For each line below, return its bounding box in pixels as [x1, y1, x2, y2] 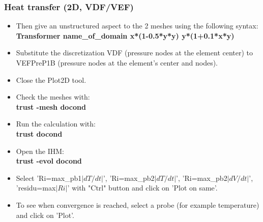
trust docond [16, 128, 63, 139]
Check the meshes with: [16, 91, 90, 102]
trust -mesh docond [16, 101, 86, 112]
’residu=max [16, 182, 56, 193]
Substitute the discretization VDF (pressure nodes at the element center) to [16, 47, 253, 58]
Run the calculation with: [16, 118, 96, 129]
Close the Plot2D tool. [16, 74, 86, 85]
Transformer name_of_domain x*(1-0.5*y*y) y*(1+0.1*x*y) [16, 30, 235, 41]
